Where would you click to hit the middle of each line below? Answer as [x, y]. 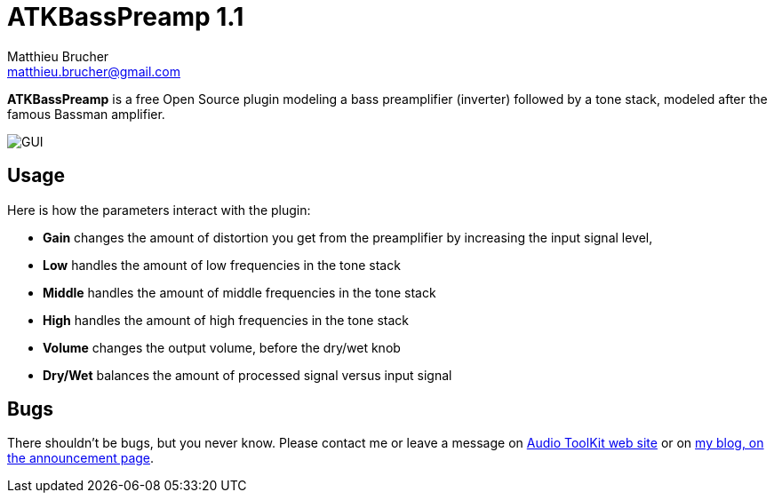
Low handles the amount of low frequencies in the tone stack [222, 265]
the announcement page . [81, 458]
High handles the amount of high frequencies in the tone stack [226, 320]
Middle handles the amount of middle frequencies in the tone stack [239, 292]
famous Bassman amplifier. [86, 114]
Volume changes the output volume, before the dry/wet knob [222, 347]
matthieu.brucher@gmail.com [94, 71]
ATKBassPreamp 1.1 [126, 17]
